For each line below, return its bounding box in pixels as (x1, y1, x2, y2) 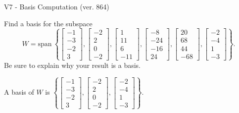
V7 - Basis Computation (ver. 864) (4, 1, 109, 11)
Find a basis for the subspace (4, 18, 93, 28)
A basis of (4, 87, 34, 97)
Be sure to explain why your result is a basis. (4, 59, 141, 70)
